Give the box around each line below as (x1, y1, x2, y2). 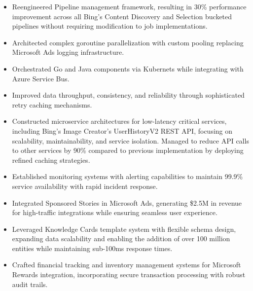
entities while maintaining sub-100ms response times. (12, 243, 173, 253)
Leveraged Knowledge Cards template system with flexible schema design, (12, 223, 236, 234)
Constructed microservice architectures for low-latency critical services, (12, 116, 227, 126)
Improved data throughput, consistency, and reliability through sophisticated (12, 90, 245, 100)
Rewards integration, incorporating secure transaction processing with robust (12, 269, 246, 280)
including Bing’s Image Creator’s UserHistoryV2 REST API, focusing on (12, 125, 233, 136)
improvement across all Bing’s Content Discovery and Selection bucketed (12, 11, 232, 21)
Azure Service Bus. (12, 73, 70, 83)
